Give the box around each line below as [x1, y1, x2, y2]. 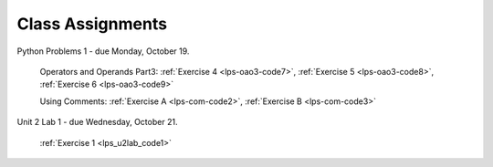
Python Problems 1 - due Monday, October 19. [16, 46, 190, 57]
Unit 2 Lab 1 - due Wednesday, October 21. [16, 117, 178, 128]
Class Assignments [16, 14, 168, 34]
